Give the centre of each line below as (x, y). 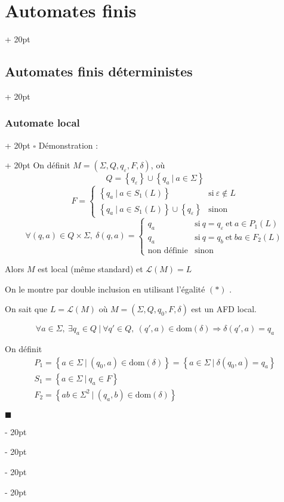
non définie (168, 250)
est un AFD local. (224, 309)
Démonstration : (68, 145)
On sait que (26, 309)
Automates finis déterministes (99, 71)
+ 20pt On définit (38, 165)
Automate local (42, 123)
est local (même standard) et (90, 269)
